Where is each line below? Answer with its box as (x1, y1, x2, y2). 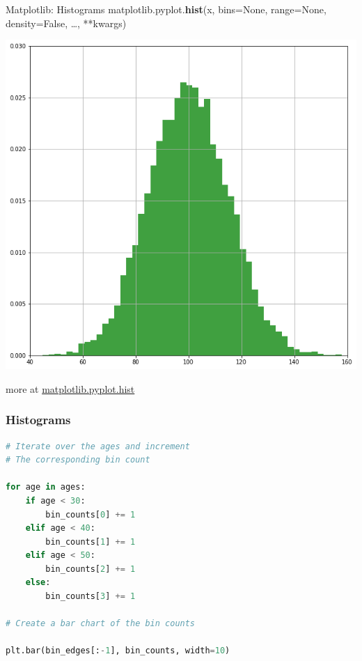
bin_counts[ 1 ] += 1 (45, 536, 136, 547)
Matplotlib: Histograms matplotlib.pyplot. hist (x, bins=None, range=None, (6, 2, 326, 16)
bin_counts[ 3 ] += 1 (45, 591, 136, 602)
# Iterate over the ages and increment (6, 441, 190, 451)
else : (25, 577, 51, 588)
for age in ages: (6, 482, 86, 492)
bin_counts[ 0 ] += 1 (45, 509, 136, 520)
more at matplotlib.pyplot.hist (6, 381, 135, 396)
